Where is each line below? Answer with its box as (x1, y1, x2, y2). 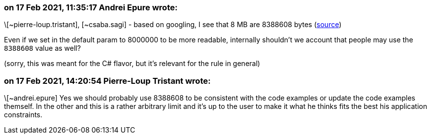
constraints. (4, 110, 43, 119)
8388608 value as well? (4, 44, 81, 53)
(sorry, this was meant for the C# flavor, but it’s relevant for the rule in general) (4, 59, 260, 68)
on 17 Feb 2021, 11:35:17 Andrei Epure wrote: (4, 2, 178, 12)
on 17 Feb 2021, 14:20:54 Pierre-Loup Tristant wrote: (4, 75, 211, 86)
